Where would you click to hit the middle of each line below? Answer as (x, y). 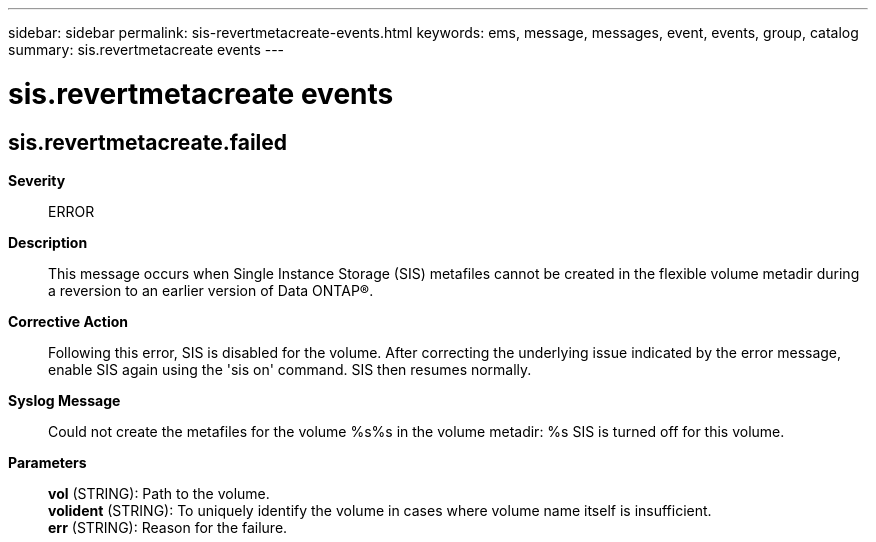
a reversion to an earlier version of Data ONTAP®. (211, 290)
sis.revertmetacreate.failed (148, 142)
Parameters (47, 462)
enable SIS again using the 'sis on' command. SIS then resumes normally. (290, 369)
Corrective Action (68, 321)
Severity (37, 180)
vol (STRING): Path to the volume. (159, 493)
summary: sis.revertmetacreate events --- (146, 49)
